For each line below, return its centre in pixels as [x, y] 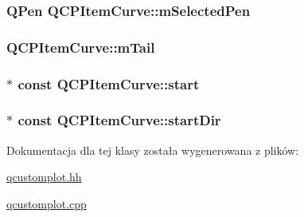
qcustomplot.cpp [47, 203]
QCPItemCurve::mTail [81, 47]
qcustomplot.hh [44, 177]
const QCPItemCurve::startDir [119, 120]
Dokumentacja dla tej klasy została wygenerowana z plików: [153, 150]
